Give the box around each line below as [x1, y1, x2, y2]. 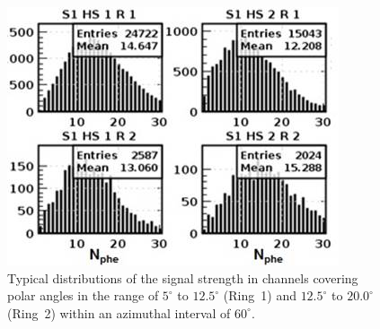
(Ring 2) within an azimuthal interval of [7, 303, 231, 322]
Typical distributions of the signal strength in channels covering [7, 268, 358, 287]
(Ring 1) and [223, 286, 296, 305]
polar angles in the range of [7, 286, 159, 305]
